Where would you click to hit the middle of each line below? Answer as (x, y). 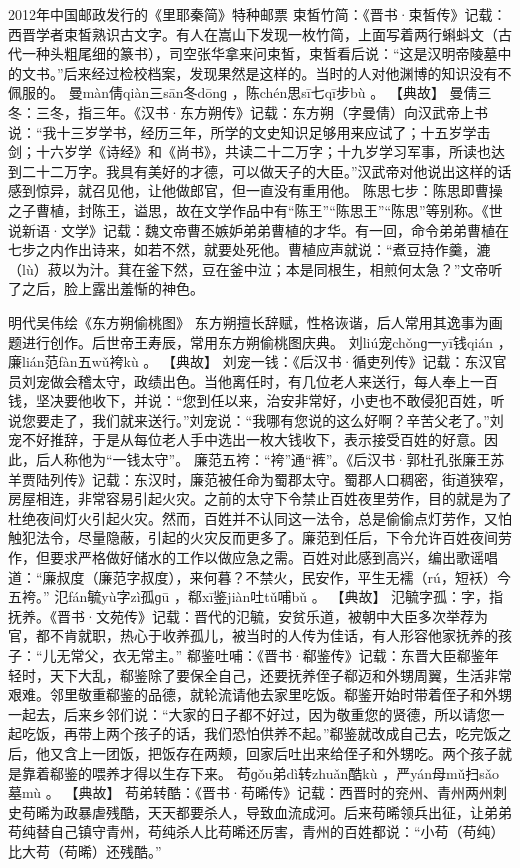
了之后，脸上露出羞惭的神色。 (106, 288)
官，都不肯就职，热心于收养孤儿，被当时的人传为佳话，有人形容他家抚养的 (253, 635)
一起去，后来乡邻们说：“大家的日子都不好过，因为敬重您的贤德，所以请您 (249, 713)
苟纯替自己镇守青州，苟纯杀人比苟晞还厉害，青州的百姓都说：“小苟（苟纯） (256, 831)
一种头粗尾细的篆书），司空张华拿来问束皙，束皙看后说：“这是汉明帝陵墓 (259, 53)
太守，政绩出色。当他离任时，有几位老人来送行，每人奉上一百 (294, 380)
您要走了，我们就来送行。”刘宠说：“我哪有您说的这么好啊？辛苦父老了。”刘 (262, 419)
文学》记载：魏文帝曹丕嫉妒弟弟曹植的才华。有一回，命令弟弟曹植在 (284, 229)
